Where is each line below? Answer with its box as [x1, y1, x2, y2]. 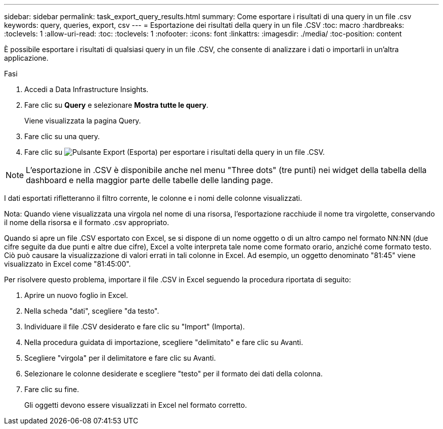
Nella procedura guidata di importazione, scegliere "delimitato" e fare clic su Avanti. [24, 338, 303, 347]
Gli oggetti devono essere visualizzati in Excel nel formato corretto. [24, 401, 247, 409]
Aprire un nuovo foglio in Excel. [24, 291, 128, 299]
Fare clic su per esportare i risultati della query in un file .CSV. [24, 148, 325, 156]
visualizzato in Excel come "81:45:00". [4, 260, 131, 268]
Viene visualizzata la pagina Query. [24, 116, 141, 125]
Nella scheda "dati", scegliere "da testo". [24, 307, 159, 315]
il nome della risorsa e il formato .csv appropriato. [4, 218, 169, 227]
